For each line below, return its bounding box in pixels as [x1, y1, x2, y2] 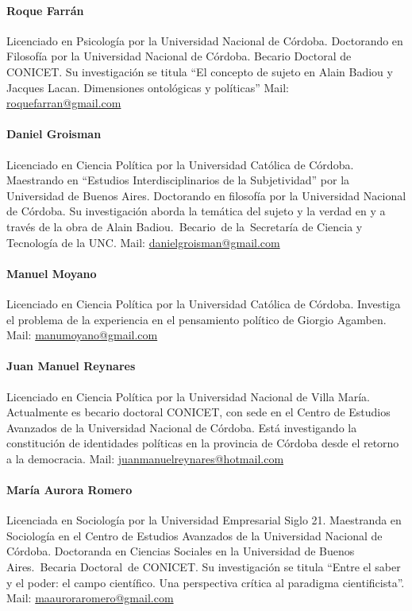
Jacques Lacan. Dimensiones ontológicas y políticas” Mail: [6, 79, 290, 95]
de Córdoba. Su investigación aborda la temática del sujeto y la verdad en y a [6, 203, 386, 219]
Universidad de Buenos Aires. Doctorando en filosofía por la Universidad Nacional [6, 187, 406, 203]
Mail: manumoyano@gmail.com [6, 327, 158, 343]
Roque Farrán [6, 2, 84, 18]
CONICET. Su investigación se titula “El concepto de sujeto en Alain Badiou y [6, 63, 393, 79]
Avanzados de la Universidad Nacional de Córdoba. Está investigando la [6, 419, 357, 435]
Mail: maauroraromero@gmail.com [6, 590, 174, 606]
